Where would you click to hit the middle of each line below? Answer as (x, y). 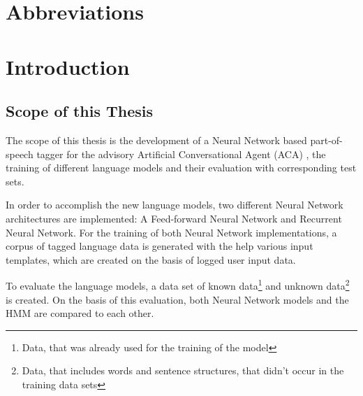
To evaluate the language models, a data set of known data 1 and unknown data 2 (178, 284)
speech (20, 154)
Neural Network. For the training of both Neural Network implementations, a (171, 232)
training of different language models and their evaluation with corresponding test (181, 168)
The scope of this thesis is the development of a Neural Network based (156, 140)
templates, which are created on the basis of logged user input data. (151, 259)
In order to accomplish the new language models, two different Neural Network (175, 205)
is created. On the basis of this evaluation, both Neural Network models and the (177, 299)
